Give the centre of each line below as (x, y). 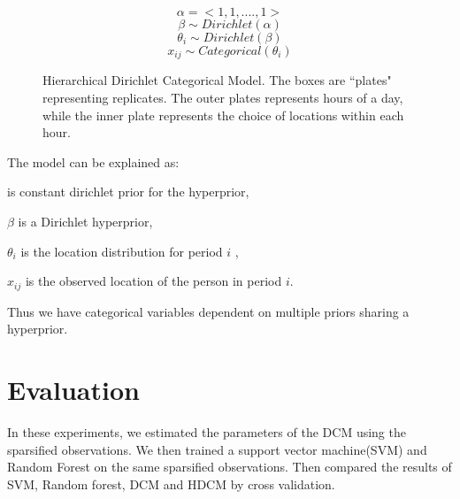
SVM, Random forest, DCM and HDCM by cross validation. (171, 484)
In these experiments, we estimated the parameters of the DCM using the (207, 431)
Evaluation (73, 390)
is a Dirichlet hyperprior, (85, 222)
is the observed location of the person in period (153, 281)
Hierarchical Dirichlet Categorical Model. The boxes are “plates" (217, 80)
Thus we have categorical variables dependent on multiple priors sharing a (208, 311)
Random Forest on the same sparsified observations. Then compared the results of (230, 467)
